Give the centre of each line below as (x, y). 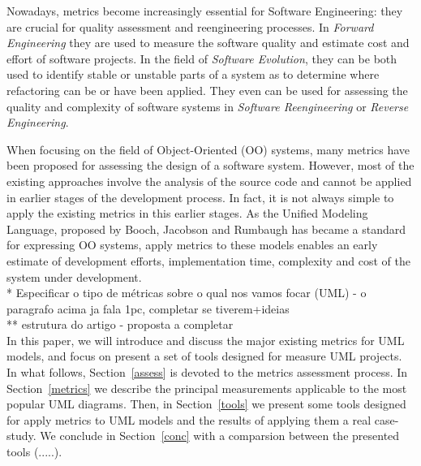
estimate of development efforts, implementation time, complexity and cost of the (208, 260)
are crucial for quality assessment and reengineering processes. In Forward (190, 26)
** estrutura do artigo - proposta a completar (120, 324)
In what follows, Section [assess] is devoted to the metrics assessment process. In (207, 372)
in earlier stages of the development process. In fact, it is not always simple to (200, 197)
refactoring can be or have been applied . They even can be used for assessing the (207, 90)
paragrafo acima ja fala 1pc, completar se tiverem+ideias (148, 308)
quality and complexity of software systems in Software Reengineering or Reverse (208, 106)
